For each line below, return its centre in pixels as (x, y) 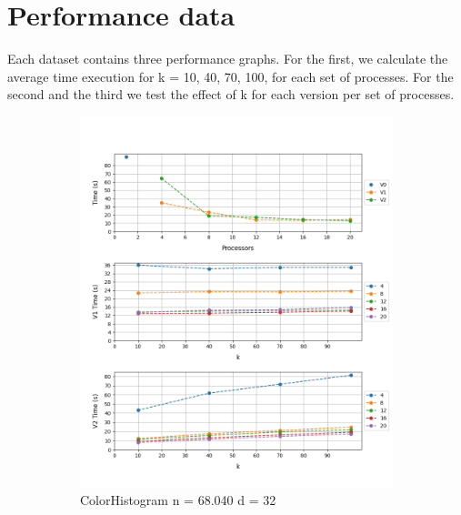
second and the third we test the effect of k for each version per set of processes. (231, 94)
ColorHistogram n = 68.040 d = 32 (178, 499)
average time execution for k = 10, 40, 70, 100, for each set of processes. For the (230, 76)
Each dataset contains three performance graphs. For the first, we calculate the (228, 59)
